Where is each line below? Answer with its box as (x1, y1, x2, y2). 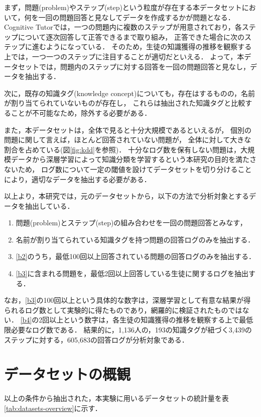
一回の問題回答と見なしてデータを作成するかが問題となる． (38, 12, 235, 22)
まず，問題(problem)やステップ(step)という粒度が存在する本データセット (4, 2, 242, 12)
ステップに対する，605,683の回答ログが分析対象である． (4, 334, 189, 345)
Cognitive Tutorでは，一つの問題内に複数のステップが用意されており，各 (4, 22, 242, 32)
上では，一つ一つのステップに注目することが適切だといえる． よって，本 (4, 51, 244, 61)
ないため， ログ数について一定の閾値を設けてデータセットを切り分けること (4, 163, 252, 174)
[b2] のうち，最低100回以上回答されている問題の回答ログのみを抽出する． (16, 251, 255, 262)
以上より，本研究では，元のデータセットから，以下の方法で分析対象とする (4, 191, 249, 201)
